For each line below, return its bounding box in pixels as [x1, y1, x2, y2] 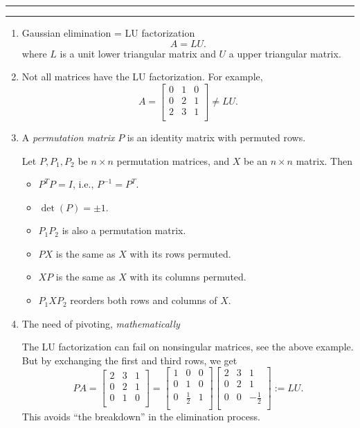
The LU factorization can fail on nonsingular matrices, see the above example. [21, 339, 354, 354]
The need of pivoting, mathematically [21, 316, 180, 330]
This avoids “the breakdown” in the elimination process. [21, 409, 260, 423]
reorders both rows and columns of [70, 293, 217, 307]
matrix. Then [296, 153, 352, 168]
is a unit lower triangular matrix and [60, 46, 216, 60]
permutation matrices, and [116, 153, 230, 168]
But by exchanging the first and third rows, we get [21, 353, 237, 367]
